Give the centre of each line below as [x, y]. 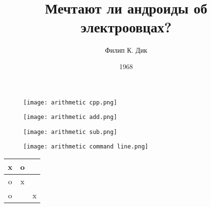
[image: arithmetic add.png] [70, 117]
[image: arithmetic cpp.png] [70, 102]
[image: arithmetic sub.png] [70, 132]
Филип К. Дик [126, 50]
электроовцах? [126, 27]
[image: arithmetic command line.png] [86, 147]
